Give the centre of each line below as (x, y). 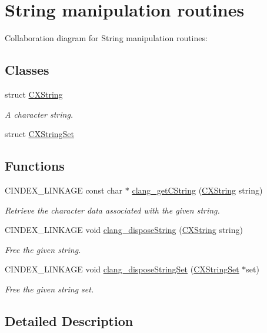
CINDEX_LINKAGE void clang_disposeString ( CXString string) (124, 230)
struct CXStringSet (40, 134)
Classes (27, 70)
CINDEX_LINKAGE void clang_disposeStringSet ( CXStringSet (122, 269)
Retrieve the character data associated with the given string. (112, 210)
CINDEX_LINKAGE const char (64, 190)
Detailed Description (69, 320)
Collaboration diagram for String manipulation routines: (106, 38)
